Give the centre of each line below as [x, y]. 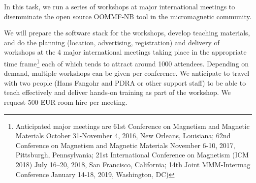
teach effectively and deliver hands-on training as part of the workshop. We [117, 92]
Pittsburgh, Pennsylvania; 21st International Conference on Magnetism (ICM [132, 155]
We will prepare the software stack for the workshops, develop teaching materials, [127, 33]
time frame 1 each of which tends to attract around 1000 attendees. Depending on [127, 62]
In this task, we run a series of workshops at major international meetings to [120, 6]
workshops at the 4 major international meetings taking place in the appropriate [125, 52]
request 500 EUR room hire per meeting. [66, 102]
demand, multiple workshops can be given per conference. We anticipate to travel [127, 73]
